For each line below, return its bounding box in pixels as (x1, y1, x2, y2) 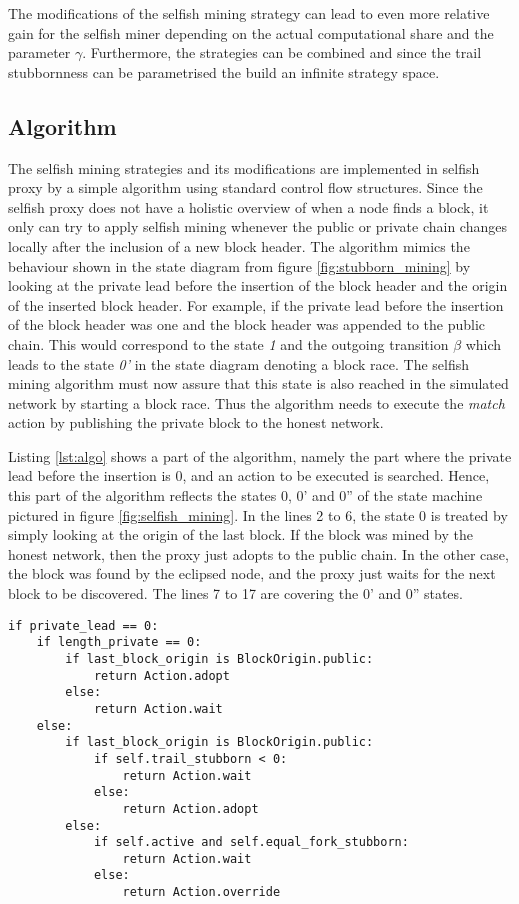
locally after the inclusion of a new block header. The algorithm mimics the (8, 235, 470, 256)
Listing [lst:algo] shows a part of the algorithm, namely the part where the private (8, 445, 512, 466)
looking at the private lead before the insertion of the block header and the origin (8, 275, 508, 296)
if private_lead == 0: (8, 618, 159, 633)
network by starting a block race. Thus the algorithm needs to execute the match (8, 392, 505, 413)
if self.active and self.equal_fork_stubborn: (93, 835, 409, 850)
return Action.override (122, 885, 281, 900)
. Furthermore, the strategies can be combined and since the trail (82, 42, 482, 63)
